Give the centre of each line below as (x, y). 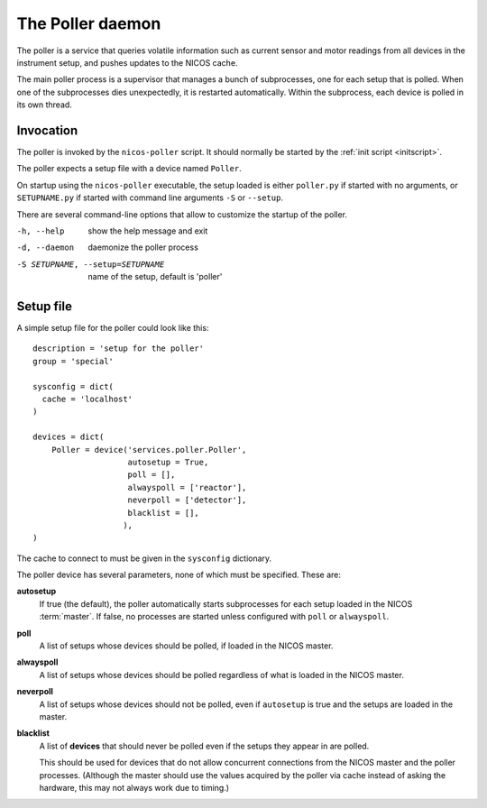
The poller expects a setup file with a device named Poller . (129, 169)
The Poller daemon (89, 23)
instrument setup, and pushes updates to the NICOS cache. (127, 62)
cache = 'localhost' (87, 399)
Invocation (47, 130)
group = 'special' (74, 361)
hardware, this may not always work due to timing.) (134, 787)
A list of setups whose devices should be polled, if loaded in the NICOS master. (186, 646)
